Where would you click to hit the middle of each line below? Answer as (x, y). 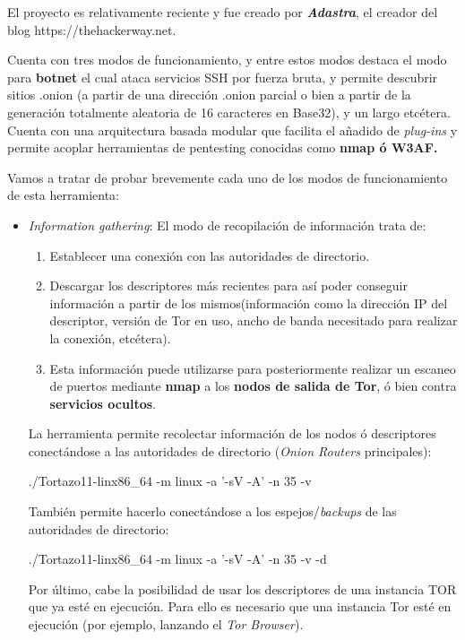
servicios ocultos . (103, 403)
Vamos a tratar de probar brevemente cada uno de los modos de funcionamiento (228, 177)
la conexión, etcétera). (110, 337)
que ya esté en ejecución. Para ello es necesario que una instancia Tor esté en (240, 606)
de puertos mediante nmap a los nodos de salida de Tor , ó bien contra (253, 386)
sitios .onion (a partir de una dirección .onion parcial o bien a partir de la (209, 95)
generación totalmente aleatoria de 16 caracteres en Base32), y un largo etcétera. (229, 112)
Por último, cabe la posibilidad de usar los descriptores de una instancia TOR (242, 588)
